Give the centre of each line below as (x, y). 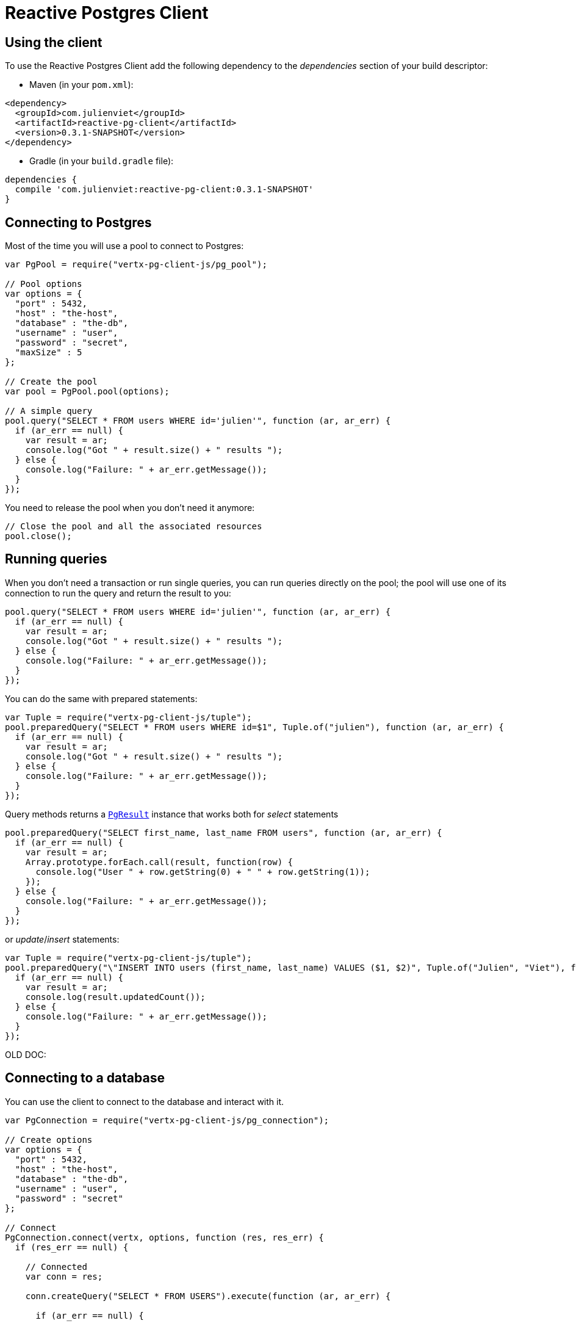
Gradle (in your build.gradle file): (102, 161)
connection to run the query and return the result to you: (118, 593)
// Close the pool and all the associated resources (134, 527)
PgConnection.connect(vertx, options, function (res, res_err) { (164, 1237)
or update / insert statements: (62, 939)
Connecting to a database (85, 1078)
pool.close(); (38, 536)
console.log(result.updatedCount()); (115, 997)
